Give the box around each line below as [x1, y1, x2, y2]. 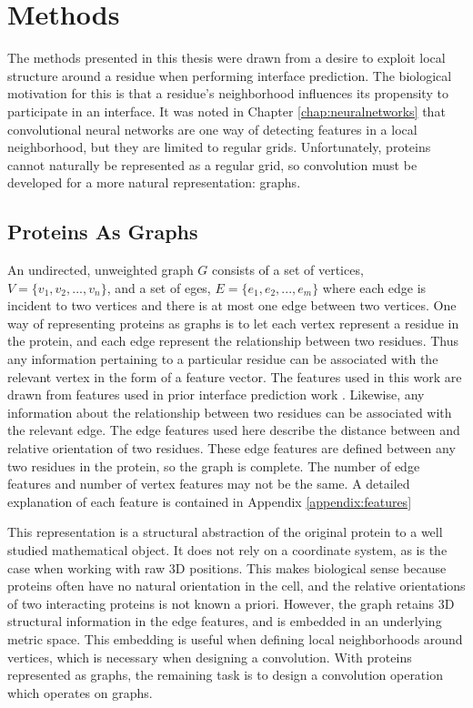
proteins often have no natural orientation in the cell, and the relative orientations [7, 576, 466, 595]
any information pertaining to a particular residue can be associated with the [7, 349, 438, 369]
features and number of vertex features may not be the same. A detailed [7, 474, 410, 493]
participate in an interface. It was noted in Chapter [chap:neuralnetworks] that [7, 101, 446, 120]
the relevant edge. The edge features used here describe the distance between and [7, 420, 460, 440]
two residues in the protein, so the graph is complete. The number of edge [7, 456, 420, 475]
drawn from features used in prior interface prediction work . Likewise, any [7, 385, 425, 404]
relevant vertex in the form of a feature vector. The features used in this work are [7, 367, 462, 386]
